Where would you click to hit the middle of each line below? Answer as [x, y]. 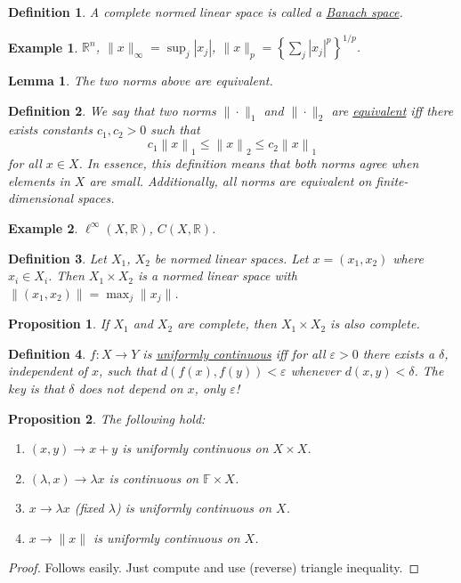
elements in [39, 180]
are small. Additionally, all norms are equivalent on [230, 180]
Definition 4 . [47, 353]
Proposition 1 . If [59, 324]
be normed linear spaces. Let [231, 258]
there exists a [399, 353]
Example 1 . [43, 47]
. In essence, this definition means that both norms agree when [249, 163]
